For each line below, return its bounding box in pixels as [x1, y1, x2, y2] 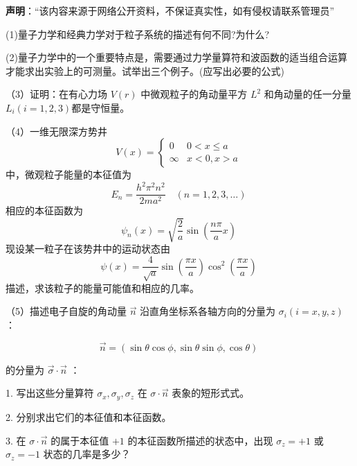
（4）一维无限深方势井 [6, 123, 107, 138]
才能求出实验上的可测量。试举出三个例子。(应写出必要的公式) [6, 63, 284, 78]
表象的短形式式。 [172, 386, 250, 400]
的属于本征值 [51, 433, 109, 447]
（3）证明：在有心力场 [6, 87, 107, 101]
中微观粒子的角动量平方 [140, 87, 248, 101]
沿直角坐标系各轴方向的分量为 [140, 304, 276, 318]
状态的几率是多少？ [43, 447, 131, 461]
